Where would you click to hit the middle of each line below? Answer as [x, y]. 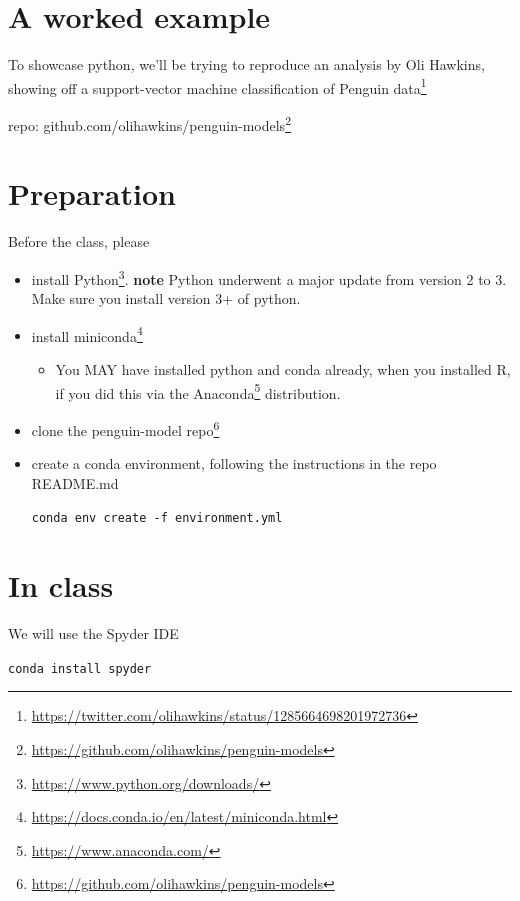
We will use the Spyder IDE [93, 633]
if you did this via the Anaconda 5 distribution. [198, 391]
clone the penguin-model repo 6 [125, 428]
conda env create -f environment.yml [157, 518]
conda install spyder [80, 668]
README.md [75, 482]
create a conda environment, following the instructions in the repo [234, 463]
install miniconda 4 [87, 334]
